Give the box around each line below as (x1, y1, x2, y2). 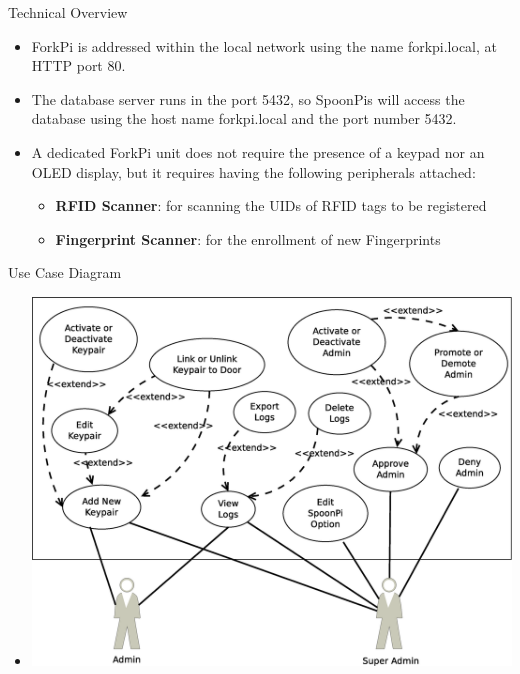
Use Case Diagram (8, 262, 122, 283)
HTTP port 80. (31, 55, 126, 76)
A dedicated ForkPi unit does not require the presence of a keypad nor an (31, 141, 485, 162)
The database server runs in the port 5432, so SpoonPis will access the (31, 88, 465, 109)
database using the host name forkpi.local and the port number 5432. (31, 108, 457, 129)
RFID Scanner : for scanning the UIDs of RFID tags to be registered (55, 195, 487, 216)
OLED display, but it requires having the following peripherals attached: (31, 161, 476, 182)
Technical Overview (8, 2, 128, 22)
